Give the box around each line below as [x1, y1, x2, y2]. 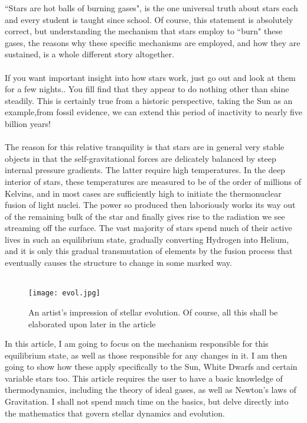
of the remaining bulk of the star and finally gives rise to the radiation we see [5, 210, 285, 222]
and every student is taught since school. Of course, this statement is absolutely [5, 13, 293, 25]
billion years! [5, 117, 51, 129]
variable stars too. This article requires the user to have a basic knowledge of [5, 372, 283, 384]
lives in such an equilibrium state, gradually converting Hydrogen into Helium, [5, 233, 289, 245]
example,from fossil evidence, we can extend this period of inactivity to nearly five [5, 106, 302, 118]
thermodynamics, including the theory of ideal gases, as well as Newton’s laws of [5, 383, 296, 396]
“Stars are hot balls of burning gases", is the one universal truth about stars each [5, 2, 298, 14]
